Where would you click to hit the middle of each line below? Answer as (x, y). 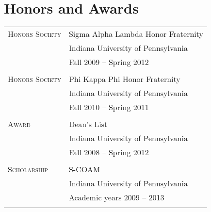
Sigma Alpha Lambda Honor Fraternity (136, 34)
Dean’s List (88, 124)
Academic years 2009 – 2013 (116, 197)
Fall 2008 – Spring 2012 (109, 152)
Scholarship (28, 169)
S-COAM (84, 169)
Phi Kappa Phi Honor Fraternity (124, 79)
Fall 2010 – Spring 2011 (109, 107)
